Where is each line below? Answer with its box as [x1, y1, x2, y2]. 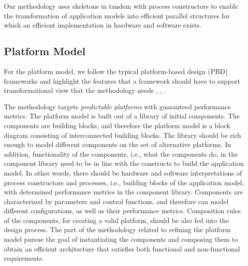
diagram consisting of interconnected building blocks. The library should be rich [4, 130, 241, 140]
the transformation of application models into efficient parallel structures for [4, 10, 230, 20]
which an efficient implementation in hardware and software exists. [4, 20, 202, 30]
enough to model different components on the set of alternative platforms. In [4, 139, 232, 149]
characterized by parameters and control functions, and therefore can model [4, 196, 229, 206]
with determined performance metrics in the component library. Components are [4, 187, 243, 197]
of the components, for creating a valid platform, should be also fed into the [4, 215, 229, 225]
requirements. [4, 253, 44, 263]
